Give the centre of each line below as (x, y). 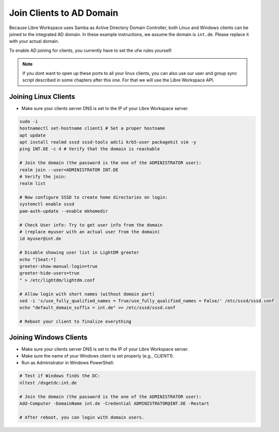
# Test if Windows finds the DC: (60, 376)
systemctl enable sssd (47, 204)
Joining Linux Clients (42, 96)
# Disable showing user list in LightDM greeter (79, 252)
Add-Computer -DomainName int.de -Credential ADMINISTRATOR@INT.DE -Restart (114, 403)
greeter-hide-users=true (50, 273)
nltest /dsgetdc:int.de (48, 383)
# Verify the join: (43, 177)
